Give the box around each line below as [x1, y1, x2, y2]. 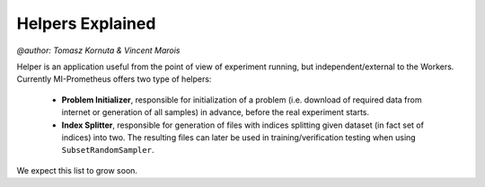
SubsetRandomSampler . [61, 145, 154, 156]
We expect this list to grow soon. [16, 165, 138, 175]
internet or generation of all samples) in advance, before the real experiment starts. [61, 107, 370, 118]
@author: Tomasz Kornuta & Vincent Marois [16, 45, 181, 56]
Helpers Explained [16, 13, 156, 33]
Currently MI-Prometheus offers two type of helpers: [16, 74, 212, 85]
